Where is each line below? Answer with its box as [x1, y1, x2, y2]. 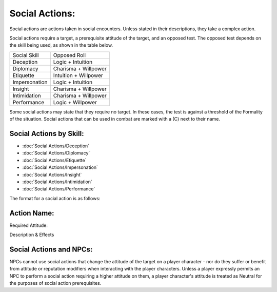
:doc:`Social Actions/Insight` [22, 171, 82, 178]
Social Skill [12, 51, 39, 59]
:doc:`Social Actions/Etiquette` [22, 157, 87, 163]
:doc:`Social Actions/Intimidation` [22, 179, 92, 185]
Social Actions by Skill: [9, 129, 84, 138]
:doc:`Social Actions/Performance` [22, 186, 95, 192]
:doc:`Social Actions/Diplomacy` [22, 150, 90, 156]
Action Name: [9, 208, 54, 218]
